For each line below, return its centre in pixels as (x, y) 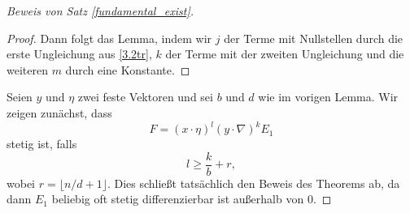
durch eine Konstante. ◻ (128, 69)
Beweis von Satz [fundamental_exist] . (100, 11)
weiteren (27, 69)
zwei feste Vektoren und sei (145, 97)
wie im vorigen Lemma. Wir (328, 97)
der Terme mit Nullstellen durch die (314, 38)
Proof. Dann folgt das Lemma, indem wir (109, 38)
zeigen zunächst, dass (59, 112)
